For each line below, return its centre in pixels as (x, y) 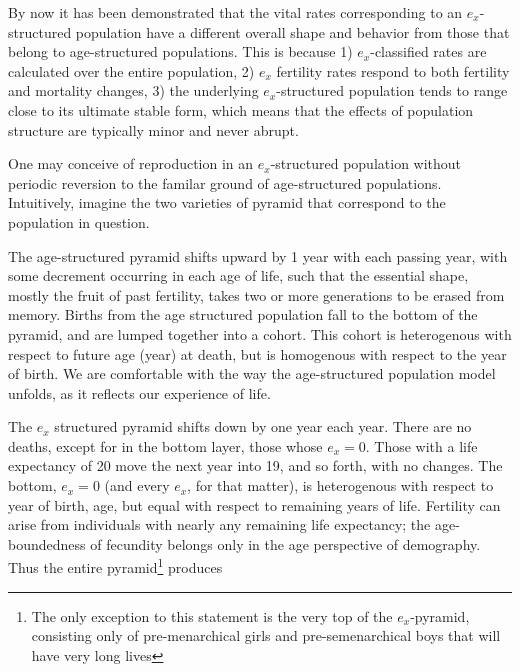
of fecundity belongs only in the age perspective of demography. (285, 543)
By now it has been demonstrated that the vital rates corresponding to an (235, 12)
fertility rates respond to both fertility (393, 70)
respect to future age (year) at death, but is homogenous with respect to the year (257, 353)
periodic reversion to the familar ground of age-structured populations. (225, 182)
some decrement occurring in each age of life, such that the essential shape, (238, 275)
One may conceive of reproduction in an (131, 163)
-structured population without (366, 163)
